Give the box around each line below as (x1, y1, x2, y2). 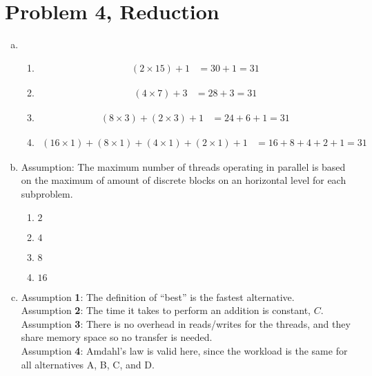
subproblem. (21, 186, 73, 200)
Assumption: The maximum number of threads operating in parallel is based (21, 159, 346, 174)
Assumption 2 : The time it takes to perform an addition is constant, (21, 303, 311, 317)
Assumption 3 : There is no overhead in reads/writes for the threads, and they (21, 316, 351, 331)
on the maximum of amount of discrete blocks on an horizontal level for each (21, 173, 346, 187)
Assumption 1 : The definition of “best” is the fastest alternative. (21, 289, 295, 304)
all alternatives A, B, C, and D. (21, 357, 155, 371)
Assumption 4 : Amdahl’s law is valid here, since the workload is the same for (21, 343, 348, 357)
